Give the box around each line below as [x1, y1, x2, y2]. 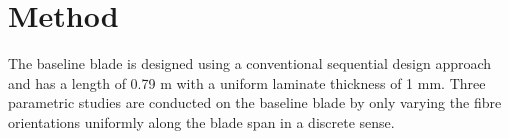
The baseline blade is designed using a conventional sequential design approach [8, 53, 492, 74]
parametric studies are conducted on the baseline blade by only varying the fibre [8, 92, 502, 113]
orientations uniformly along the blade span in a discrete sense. [8, 111, 395, 132]
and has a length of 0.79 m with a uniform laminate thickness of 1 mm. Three [8, 72, 486, 93]
